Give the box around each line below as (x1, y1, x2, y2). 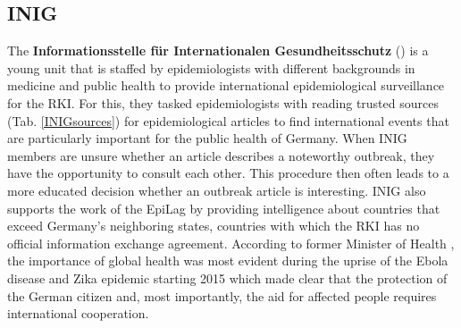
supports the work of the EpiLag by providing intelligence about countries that (7, 198, 440, 217)
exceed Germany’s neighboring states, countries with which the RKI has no (7, 216, 420, 235)
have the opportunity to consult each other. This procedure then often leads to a (7, 164, 449, 182)
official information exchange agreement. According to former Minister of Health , (7, 233, 455, 252)
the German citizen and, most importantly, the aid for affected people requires (7, 286, 437, 305)
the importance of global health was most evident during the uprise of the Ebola (7, 251, 448, 270)
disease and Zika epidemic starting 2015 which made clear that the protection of (7, 268, 448, 287)
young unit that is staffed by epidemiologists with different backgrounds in (7, 58, 415, 77)
